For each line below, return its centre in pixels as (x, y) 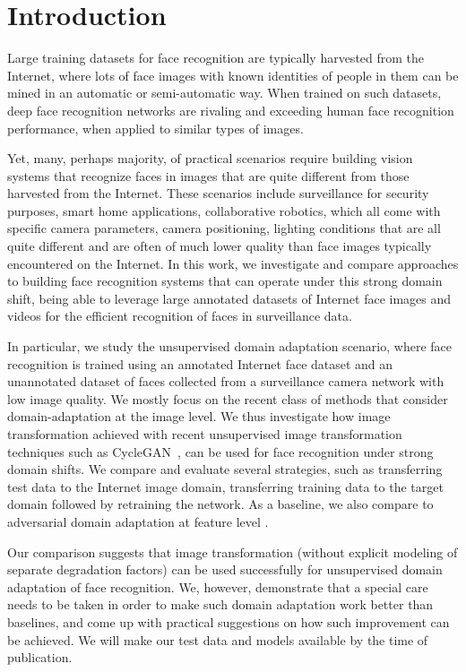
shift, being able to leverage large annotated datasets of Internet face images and (229, 298)
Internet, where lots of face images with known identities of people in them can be (233, 75)
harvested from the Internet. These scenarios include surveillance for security (218, 193)
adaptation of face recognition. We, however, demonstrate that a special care (218, 586)
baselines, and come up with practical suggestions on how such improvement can (229, 621)
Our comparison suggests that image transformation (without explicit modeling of (233, 551)
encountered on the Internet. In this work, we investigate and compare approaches (233, 263)
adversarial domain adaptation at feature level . (138, 521)
